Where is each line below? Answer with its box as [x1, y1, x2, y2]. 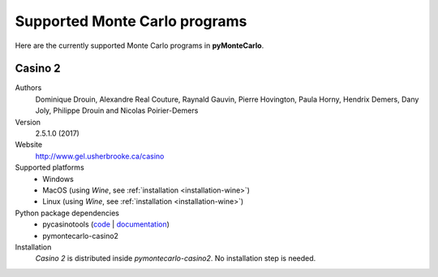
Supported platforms [15, 162, 84, 172]
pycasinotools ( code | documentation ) [42, 219, 170, 229]
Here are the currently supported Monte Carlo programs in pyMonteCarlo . [15, 41, 264, 50]
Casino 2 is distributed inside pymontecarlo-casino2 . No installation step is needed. [35, 253, 316, 263]
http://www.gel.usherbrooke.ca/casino [35, 151, 165, 161]
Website [15, 140, 43, 149]
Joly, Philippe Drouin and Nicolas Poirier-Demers [35, 106, 199, 115]
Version [15, 117, 41, 127]
